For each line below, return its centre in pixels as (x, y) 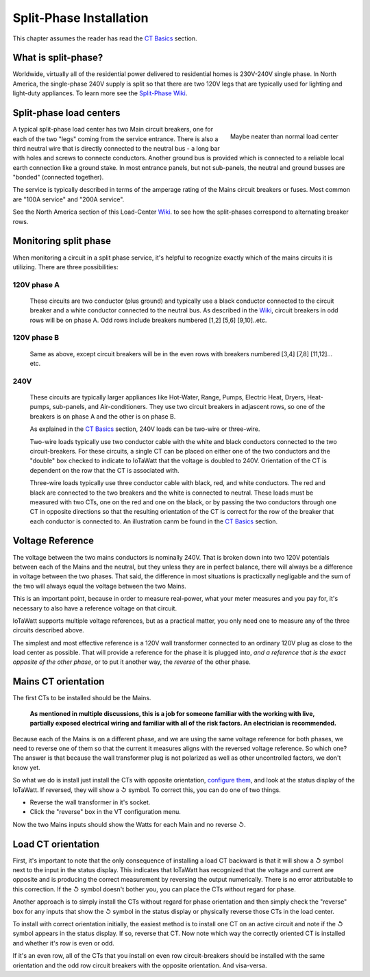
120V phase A (36, 284)
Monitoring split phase (62, 241)
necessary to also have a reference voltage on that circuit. (95, 608)
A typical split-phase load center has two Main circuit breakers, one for (113, 129)
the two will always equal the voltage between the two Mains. (99, 586)
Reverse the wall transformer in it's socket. (90, 802)
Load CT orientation (56, 844)
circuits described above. (49, 630)
